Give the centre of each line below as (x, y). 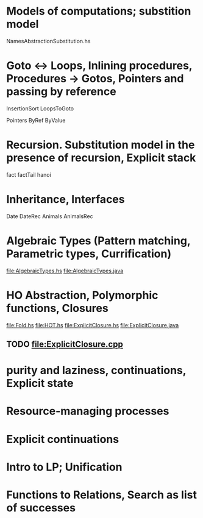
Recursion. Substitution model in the (101, 145)
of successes (41, 508)
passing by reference (62, 92)
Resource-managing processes (88, 411)
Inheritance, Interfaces (66, 199)
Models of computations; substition (99, 11)
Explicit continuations (63, 439)
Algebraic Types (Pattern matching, (98, 240)
